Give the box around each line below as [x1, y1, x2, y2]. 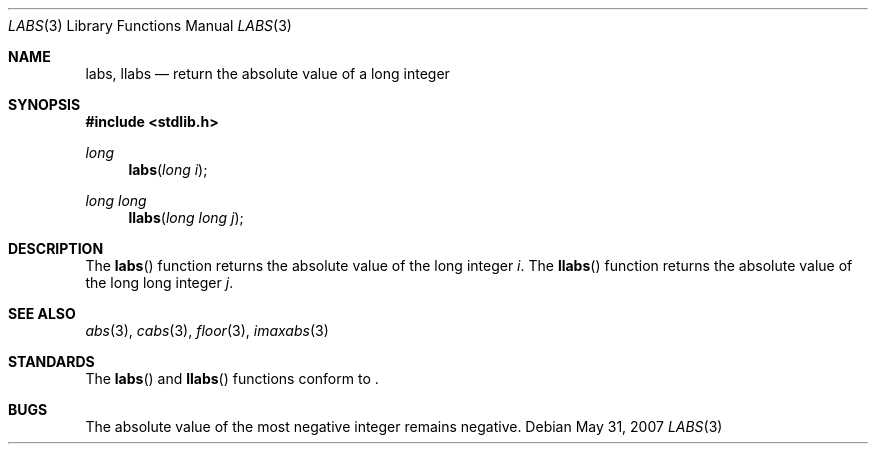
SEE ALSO [8, 305, 76, 322]
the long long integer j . [85, 274, 234, 291]
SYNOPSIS [8, 96, 81, 113]
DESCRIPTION [8, 240, 104, 257]
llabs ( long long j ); [128, 209, 244, 226]
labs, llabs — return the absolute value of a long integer [85, 65, 450, 82]
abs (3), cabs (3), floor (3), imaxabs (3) [85, 322, 329, 339]
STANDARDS [8, 353, 95, 370]
